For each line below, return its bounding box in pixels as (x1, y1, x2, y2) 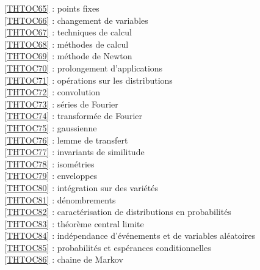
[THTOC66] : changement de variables (4, 13, 148, 26)
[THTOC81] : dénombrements (4, 193, 116, 206)
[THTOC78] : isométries (4, 157, 95, 170)
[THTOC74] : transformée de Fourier (4, 109, 142, 122)
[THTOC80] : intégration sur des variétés (4, 181, 158, 194)
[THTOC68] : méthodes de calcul (4, 37, 129, 50)
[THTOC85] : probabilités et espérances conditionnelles (4, 241, 211, 254)
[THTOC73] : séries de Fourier (4, 97, 118, 110)
